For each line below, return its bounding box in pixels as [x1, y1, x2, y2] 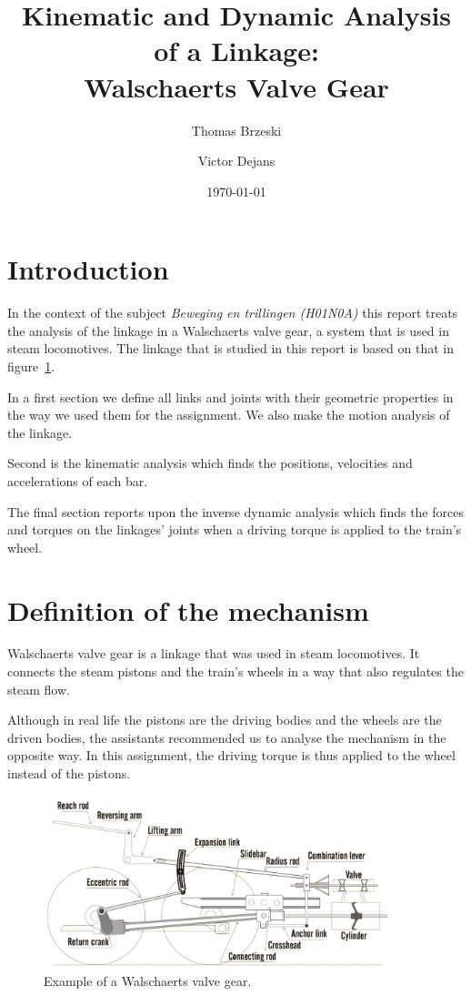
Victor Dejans [197, 151, 276, 170]
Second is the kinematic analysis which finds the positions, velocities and [7, 453, 413, 473]
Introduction [7, 250, 169, 288]
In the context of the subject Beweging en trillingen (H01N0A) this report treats [7, 303, 458, 322]
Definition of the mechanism [7, 591, 369, 628]
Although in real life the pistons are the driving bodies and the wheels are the [7, 710, 442, 729]
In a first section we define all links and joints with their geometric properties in [7, 387, 454, 406]
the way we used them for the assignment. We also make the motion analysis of [7, 405, 450, 424]
